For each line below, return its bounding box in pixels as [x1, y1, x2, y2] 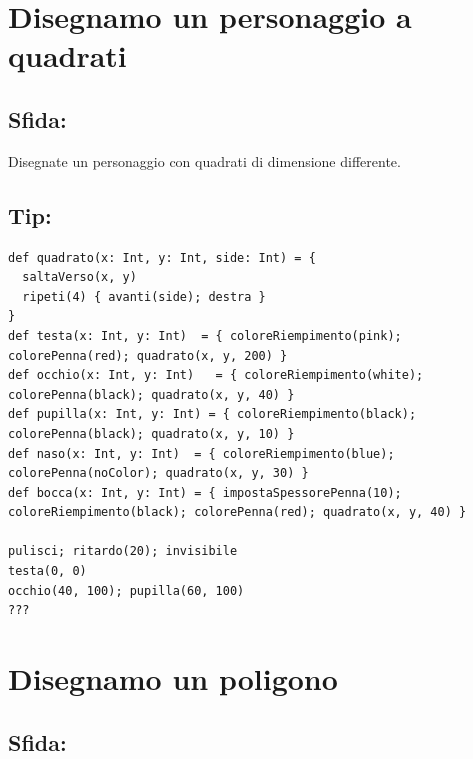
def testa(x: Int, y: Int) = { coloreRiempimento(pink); [8, 328, 402, 343]
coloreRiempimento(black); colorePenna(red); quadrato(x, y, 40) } [8, 505, 467, 520]
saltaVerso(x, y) [22, 270, 137, 285]
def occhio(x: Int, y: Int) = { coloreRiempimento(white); [8, 368, 424, 383]
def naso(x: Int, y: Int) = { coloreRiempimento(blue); [8, 446, 395, 461]
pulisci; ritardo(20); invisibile [8, 544, 238, 559]
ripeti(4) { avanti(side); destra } [22, 289, 266, 304]
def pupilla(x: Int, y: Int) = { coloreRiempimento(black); [8, 407, 417, 422]
